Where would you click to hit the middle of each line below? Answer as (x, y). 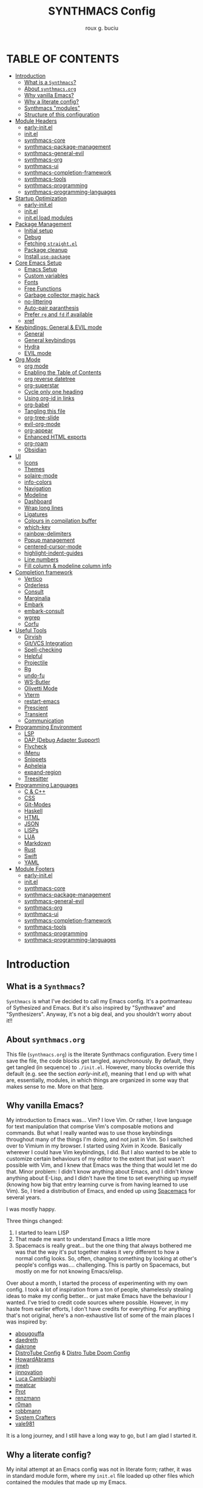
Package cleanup (46, 249)
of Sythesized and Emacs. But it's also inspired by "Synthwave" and (91, 1007)
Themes (34, 469)
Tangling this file (45, 411)
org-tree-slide (42, 418)
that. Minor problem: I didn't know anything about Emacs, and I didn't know (100, 1172)
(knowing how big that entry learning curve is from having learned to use (97, 1185)
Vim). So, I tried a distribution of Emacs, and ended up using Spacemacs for (101, 1191)
